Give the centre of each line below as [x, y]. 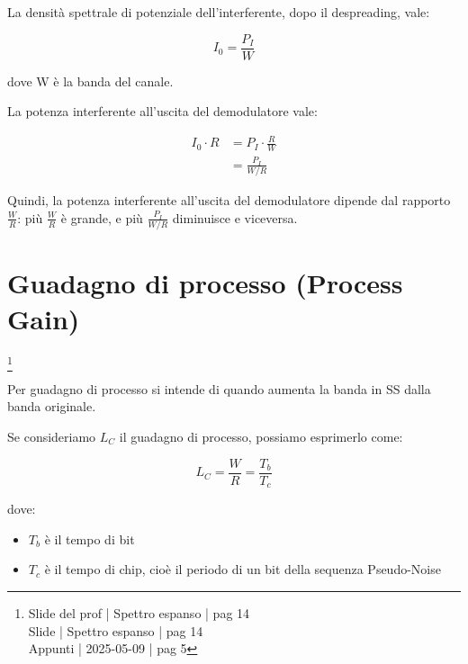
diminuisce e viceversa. [235, 217]
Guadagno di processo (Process [205, 283]
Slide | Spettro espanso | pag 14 [116, 630]
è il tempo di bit [90, 538]
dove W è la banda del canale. [90, 81]
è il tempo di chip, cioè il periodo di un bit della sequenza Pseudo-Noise [243, 569]
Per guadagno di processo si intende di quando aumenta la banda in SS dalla [219, 388]
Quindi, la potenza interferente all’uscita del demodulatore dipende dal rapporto [229, 200]
